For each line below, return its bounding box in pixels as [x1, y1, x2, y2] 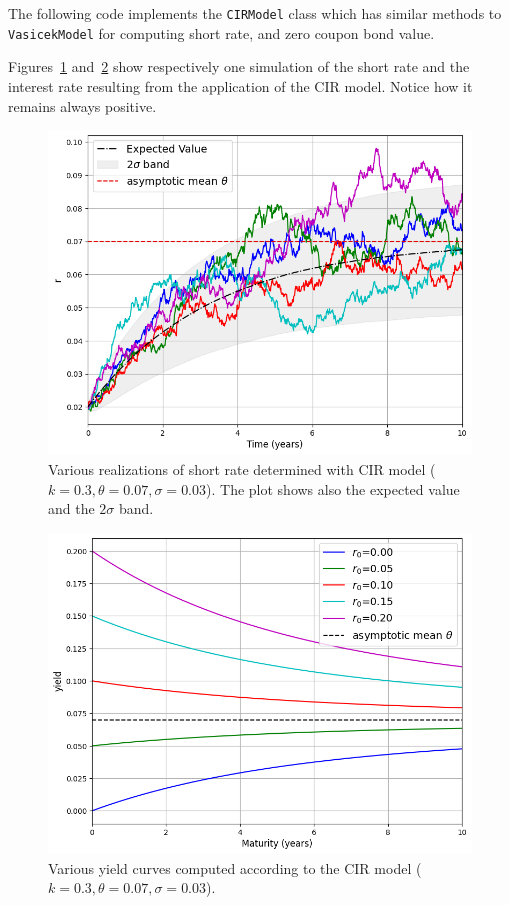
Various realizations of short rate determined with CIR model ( [48, 458, 436, 479]
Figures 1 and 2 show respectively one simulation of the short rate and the [8, 56, 470, 77]
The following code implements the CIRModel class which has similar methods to [8, 3, 502, 23]
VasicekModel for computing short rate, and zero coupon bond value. [8, 22, 435, 43]
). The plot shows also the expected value [206, 478, 460, 499]
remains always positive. [8, 95, 157, 116]
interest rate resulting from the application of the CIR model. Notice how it [8, 75, 473, 96]
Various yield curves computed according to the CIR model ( [48, 857, 422, 878]
